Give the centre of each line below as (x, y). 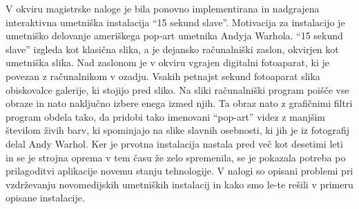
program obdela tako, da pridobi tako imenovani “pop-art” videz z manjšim (166, 116)
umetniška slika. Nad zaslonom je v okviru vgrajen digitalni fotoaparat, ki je (168, 62)
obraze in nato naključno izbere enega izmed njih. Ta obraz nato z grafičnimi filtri (179, 103)
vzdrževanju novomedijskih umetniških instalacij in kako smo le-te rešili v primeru (179, 184)
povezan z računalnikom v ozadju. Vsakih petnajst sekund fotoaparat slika (163, 76)
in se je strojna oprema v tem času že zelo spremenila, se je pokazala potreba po (176, 157)
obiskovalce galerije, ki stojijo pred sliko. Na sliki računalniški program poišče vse (177, 89)
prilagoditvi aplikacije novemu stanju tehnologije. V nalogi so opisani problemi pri (179, 171)
